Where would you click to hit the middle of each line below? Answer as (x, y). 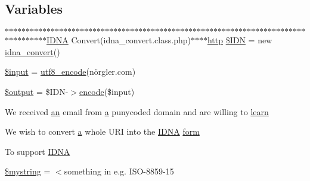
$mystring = (28, 171)
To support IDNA (38, 151)
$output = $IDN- (37, 91)
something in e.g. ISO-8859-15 (119, 171)
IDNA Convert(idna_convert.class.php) (119, 40)
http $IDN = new (240, 40)
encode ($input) (107, 91)
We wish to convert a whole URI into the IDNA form (102, 131)
